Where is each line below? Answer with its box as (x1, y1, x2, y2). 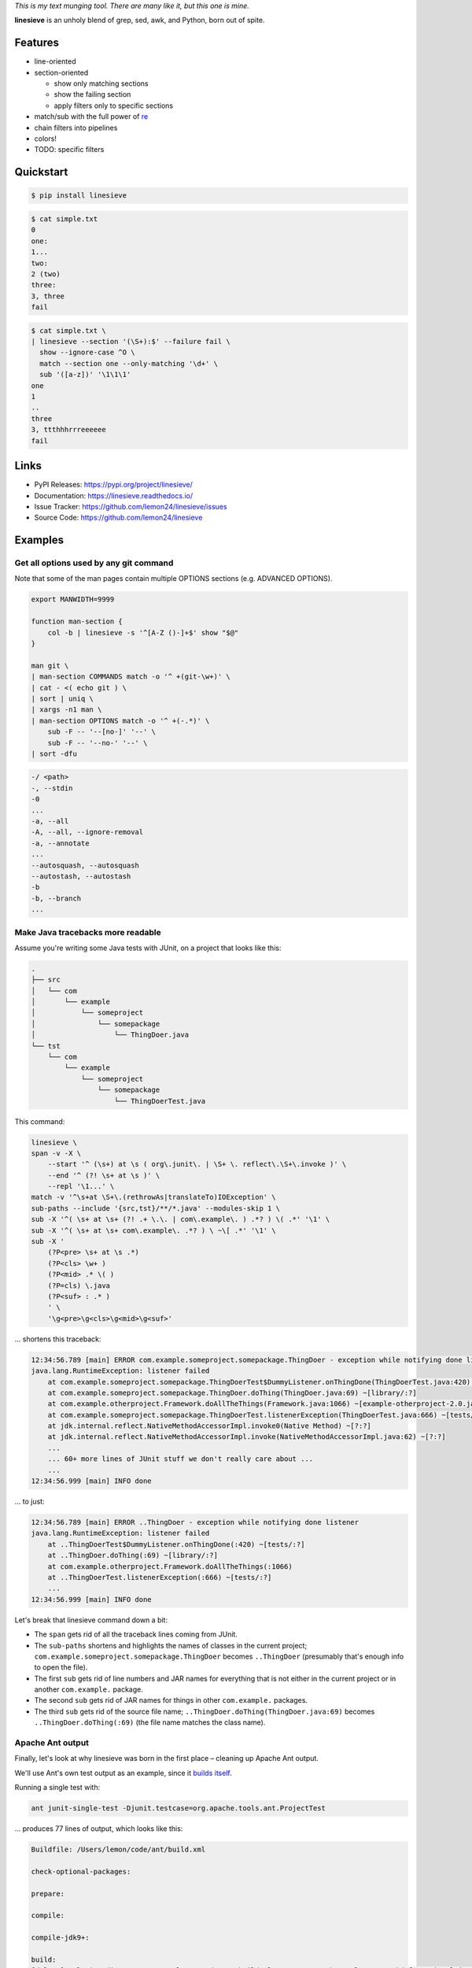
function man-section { (31, 617, 124, 626)
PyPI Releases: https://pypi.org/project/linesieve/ (34, 480, 193, 490)
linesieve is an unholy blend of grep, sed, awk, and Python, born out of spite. (14, 16, 265, 25)
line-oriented (34, 57, 76, 66)
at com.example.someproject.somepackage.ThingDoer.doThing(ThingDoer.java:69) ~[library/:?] (47, 1388, 417, 1397)
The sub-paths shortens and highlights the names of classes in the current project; (34, 1641, 308, 1650)
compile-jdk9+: (31, 1933, 90, 1942)
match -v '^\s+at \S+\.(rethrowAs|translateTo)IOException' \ (31, 1193, 276, 1202)
